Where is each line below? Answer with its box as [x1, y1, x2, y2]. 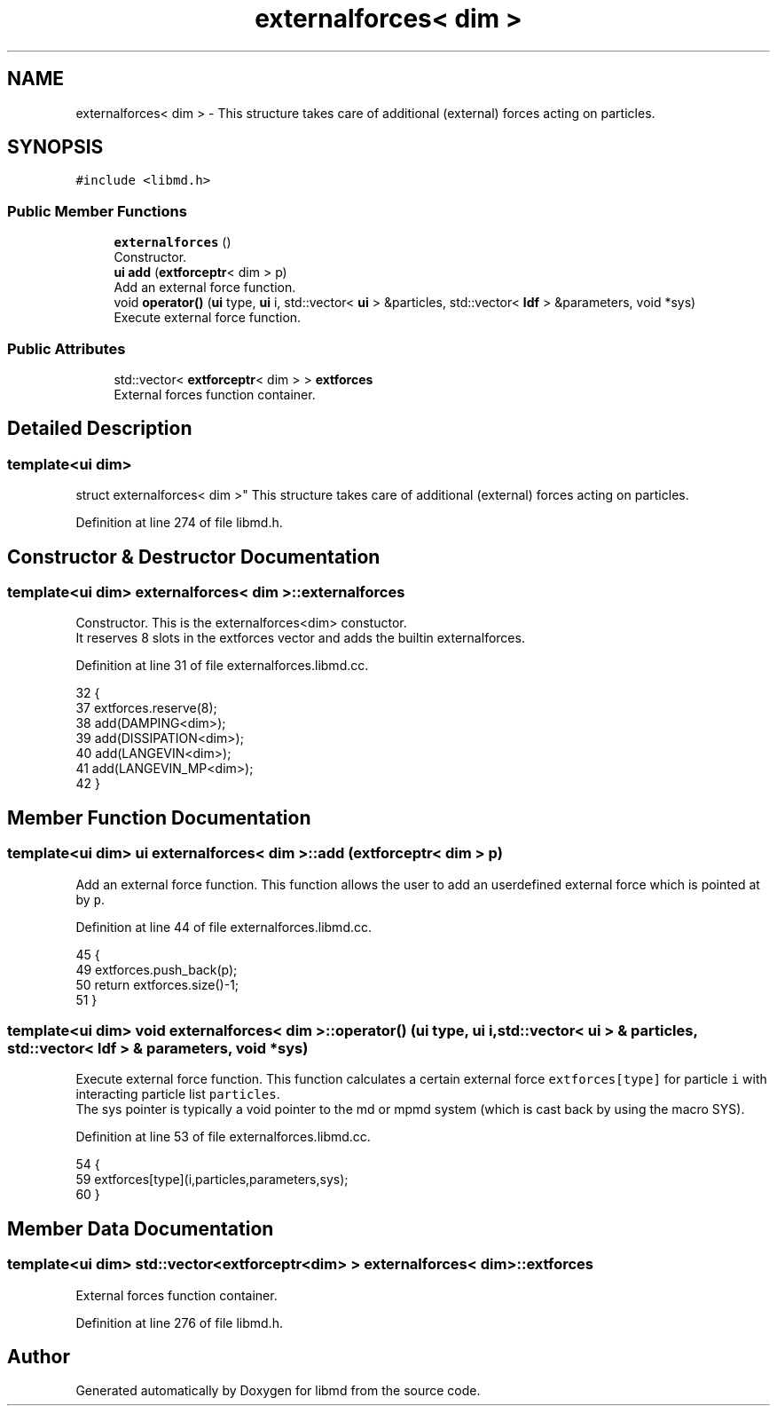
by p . [75, 891, 105, 907]
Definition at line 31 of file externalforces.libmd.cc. [75, 658, 369, 674]
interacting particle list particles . [75, 1086, 280, 1102]
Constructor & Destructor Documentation [7, 545, 381, 568]
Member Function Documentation [7, 806, 311, 829]
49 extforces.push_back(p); [75, 961, 238, 977]
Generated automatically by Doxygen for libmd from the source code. [75, 1383, 481, 1399]
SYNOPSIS [7, 136, 104, 159]
